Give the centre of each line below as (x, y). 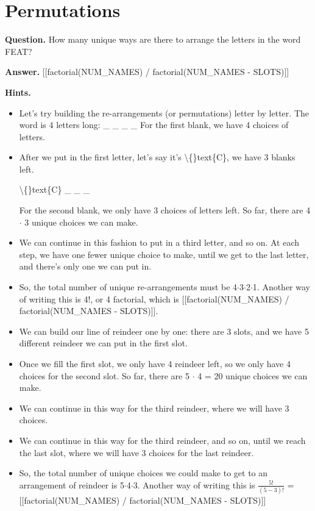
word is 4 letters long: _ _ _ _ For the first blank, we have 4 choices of (154, 125)
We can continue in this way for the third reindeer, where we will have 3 (154, 408)
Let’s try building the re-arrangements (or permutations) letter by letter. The (164, 113)
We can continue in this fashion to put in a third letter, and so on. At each (159, 242)
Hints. (18, 92)
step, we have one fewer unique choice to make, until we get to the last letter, (164, 254)
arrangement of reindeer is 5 (72, 484)
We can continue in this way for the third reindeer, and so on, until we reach (162, 440)
